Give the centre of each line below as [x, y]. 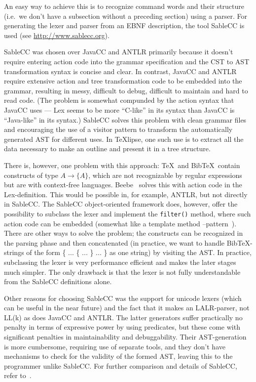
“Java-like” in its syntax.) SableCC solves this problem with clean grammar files [125, 119]
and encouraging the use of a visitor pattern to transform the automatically [118, 129]
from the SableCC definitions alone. [58, 281]
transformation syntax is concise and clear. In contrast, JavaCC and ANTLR [120, 71]
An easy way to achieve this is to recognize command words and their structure [124, 6]
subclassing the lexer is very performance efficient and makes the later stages [120, 262]
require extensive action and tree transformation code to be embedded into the [123, 81]
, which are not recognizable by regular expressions [165, 175]
